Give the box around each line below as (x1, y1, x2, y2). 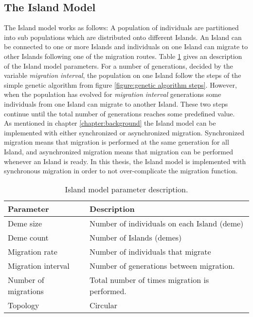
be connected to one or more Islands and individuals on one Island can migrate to (4, 41, 248, 52)
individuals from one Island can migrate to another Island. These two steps (4, 98, 228, 109)
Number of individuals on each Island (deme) (90, 217, 244, 229)
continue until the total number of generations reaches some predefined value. (4, 108, 235, 118)
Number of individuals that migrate (90, 245, 211, 257)
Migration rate (8, 245, 57, 257)
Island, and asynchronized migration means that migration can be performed (4, 146, 234, 156)
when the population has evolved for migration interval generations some (4, 89, 221, 99)
